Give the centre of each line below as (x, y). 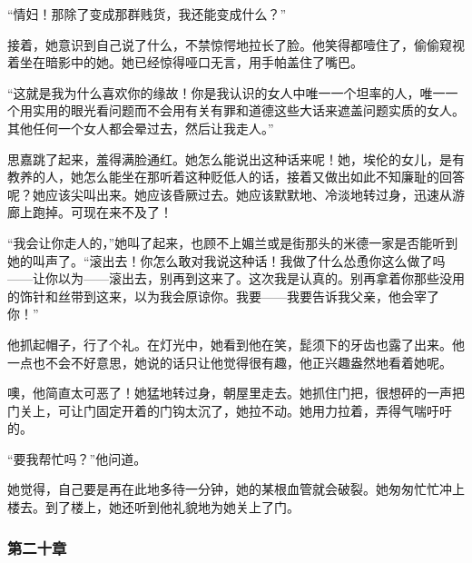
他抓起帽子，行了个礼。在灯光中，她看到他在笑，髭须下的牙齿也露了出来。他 (236, 344)
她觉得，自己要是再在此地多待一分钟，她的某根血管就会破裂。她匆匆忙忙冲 (230, 489)
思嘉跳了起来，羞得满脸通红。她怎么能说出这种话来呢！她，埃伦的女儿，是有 (236, 158)
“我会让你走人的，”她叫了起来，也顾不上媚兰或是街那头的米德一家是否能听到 (233, 242)
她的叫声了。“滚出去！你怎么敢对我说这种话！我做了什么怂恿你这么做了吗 (226, 260)
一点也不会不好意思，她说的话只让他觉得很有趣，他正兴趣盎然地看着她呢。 (230, 362)
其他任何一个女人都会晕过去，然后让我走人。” (141, 128)
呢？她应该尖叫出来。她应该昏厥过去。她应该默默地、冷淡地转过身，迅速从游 (236, 194)
